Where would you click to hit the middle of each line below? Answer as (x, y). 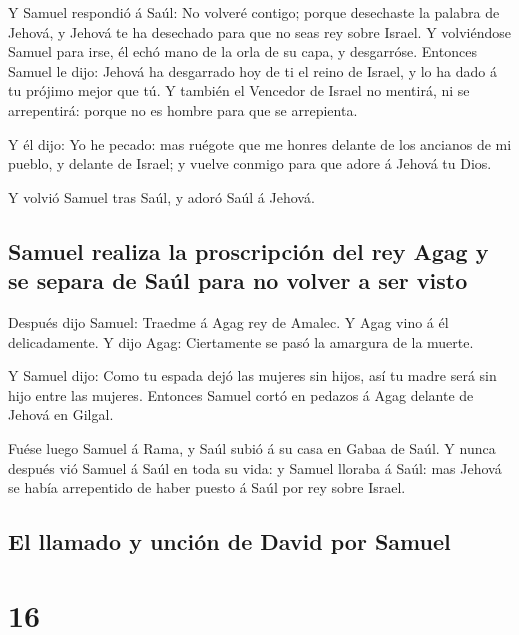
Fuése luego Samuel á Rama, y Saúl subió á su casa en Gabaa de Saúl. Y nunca (252, 447)
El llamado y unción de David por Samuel (229, 541)
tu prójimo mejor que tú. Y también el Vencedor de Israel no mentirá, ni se (239, 90)
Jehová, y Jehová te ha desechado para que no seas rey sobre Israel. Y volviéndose (259, 31)
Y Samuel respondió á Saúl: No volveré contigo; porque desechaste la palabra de (254, 12)
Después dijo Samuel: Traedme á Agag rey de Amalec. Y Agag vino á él (228, 321)
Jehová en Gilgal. (61, 414)
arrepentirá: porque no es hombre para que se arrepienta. (183, 109)
